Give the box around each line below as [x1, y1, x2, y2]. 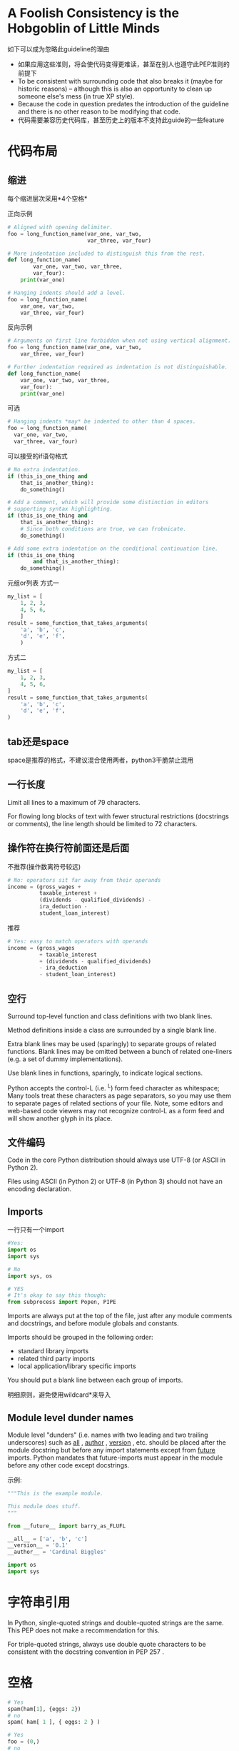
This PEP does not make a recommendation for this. [7, 1626, 160, 1635]
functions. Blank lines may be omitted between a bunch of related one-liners [7, 1047, 233, 1055]
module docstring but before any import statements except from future [7, 1446, 216, 1455]
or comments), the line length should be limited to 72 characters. [7, 819, 198, 828]
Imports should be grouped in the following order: [7, 1333, 153, 1342]
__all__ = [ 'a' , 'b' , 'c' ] [7, 1535, 88, 1542]
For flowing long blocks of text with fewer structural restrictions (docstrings [7, 812, 230, 821]
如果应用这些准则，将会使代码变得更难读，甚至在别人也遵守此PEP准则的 [17, 59, 230, 69]
